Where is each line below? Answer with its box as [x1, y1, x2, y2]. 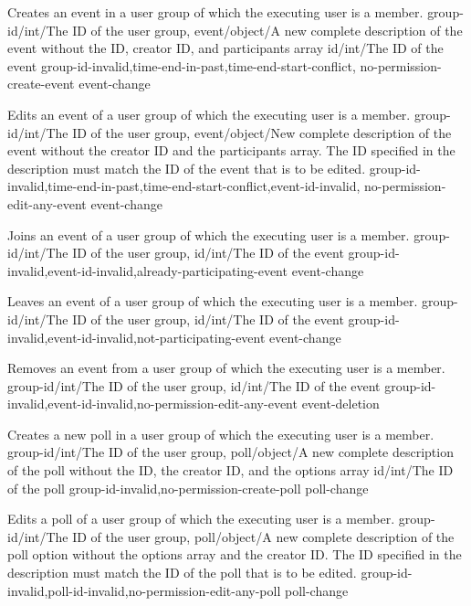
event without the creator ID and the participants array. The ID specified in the [7, 141, 455, 160]
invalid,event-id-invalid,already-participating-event [7, 260, 288, 280]
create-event [7, 74, 75, 93]
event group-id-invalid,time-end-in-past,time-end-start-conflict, [7, 56, 356, 75]
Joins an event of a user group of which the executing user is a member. [7, 225, 410, 244]
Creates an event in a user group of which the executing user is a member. [7, 3, 424, 21]
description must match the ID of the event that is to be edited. [7, 158, 366, 177]
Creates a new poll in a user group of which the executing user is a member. [7, 424, 434, 443]
